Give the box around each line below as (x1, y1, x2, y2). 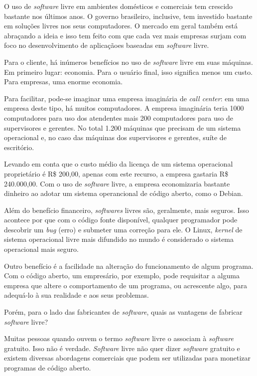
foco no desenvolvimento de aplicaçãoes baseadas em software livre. (4, 40, 209, 50)
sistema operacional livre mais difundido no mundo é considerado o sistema (4, 234, 234, 244)
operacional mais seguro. (4, 244, 79, 254)
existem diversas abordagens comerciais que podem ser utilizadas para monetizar (4, 353, 251, 363)
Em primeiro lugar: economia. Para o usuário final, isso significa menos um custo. (4, 66, 253, 77)
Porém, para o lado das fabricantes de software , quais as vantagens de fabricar (4, 307, 243, 317)
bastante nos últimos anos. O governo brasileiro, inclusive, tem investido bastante (4, 10, 253, 21)
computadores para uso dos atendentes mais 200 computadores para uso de (4, 112, 233, 123)
